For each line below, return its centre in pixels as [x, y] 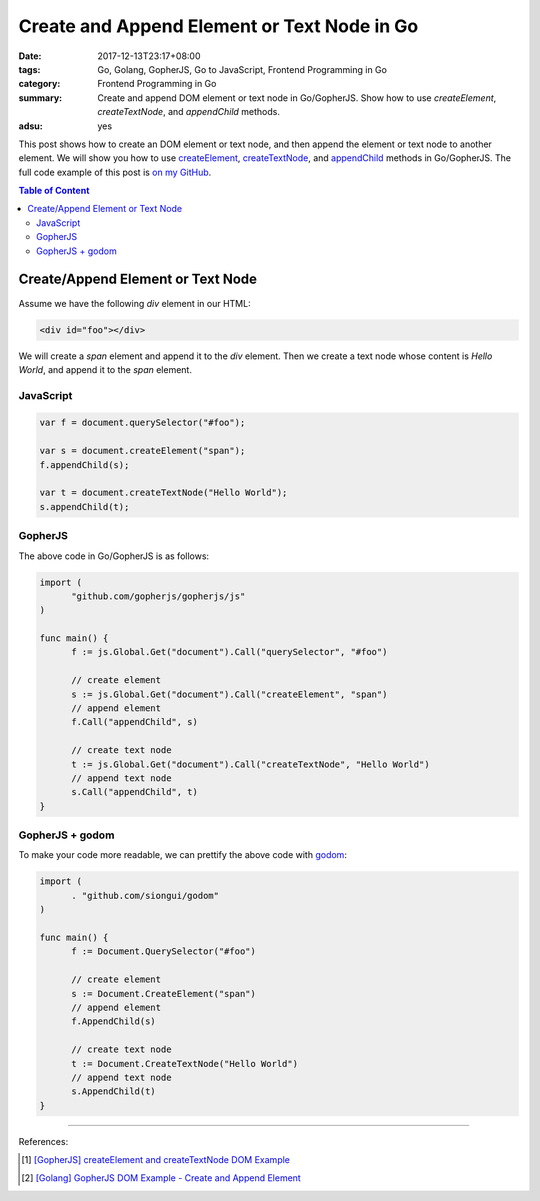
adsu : [31, 126]
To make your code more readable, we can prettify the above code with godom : [182, 855]
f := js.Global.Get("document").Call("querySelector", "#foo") [229, 652]
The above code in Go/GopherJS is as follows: [114, 556]
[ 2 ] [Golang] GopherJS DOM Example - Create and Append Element [161, 1178]
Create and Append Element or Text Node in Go [218, 26]
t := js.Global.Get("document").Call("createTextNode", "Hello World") [250, 764]
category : [39, 84]
